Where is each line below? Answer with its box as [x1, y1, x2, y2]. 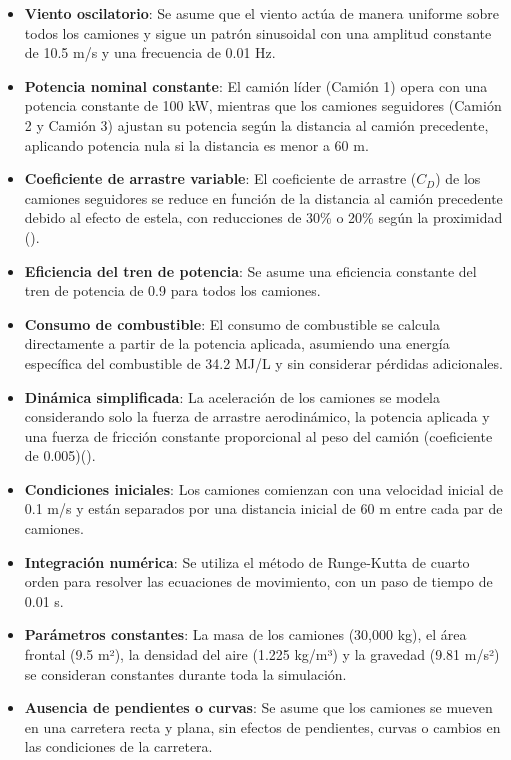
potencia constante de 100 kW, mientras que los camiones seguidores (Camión [24, 95, 502, 116]
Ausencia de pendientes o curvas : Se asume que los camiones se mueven [24, 697, 493, 718]
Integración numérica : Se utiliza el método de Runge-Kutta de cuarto [24, 551, 470, 572]
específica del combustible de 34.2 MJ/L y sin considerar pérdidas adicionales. [24, 352, 503, 373]
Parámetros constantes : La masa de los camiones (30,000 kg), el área [24, 624, 467, 645]
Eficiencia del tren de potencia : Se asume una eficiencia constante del [24, 260, 477, 281]
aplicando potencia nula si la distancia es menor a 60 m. [24, 134, 369, 155]
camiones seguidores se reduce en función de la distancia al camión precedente [24, 187, 503, 208]
